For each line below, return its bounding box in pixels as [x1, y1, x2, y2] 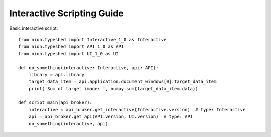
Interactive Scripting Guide [9, 8, 124, 19]
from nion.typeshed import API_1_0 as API [18, 44, 124, 50]
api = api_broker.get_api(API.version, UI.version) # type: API [28, 114, 193, 120]
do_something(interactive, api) [28, 121, 108, 126]
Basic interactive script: [9, 25, 58, 31]
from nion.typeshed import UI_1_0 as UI [18, 51, 119, 56]
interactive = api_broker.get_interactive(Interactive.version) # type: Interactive [28, 107, 246, 112]
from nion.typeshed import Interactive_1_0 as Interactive [18, 37, 167, 42]
